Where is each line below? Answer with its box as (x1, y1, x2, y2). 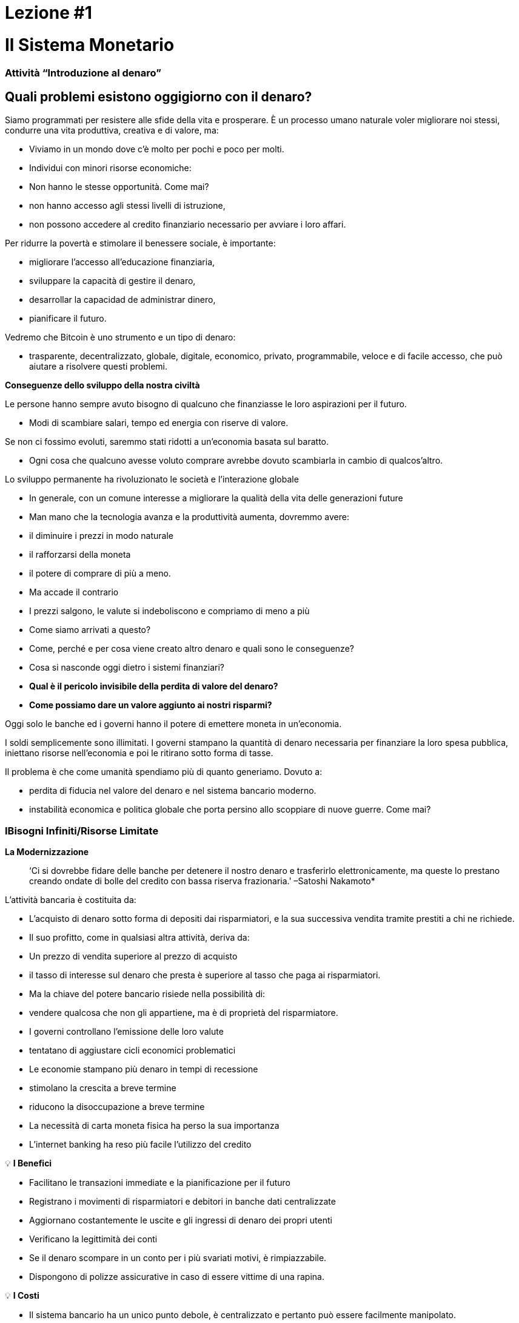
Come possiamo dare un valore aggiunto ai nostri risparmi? (29, 700, 272, 711)
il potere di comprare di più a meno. (29, 568, 171, 579)
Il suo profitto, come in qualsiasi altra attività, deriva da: (29, 932, 250, 943)
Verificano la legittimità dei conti (29, 1234, 158, 1245)
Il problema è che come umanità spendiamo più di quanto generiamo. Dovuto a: (5, 766, 323, 777)
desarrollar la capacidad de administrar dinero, (29, 294, 216, 305)
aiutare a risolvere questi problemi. (29, 361, 168, 372)
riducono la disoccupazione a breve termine (29, 1101, 205, 1112)
